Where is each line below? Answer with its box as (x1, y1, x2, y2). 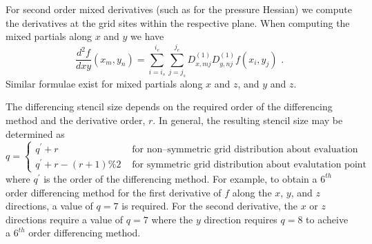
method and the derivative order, (6, 113, 146, 127)
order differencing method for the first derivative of (6, 185, 222, 199)
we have (130, 29, 164, 43)
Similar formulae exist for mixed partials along (6, 76, 203, 90)
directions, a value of (6, 199, 93, 213)
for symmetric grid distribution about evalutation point (132, 159, 367, 170)
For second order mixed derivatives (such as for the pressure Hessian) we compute (6, 2, 352, 16)
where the (151, 212, 193, 226)
